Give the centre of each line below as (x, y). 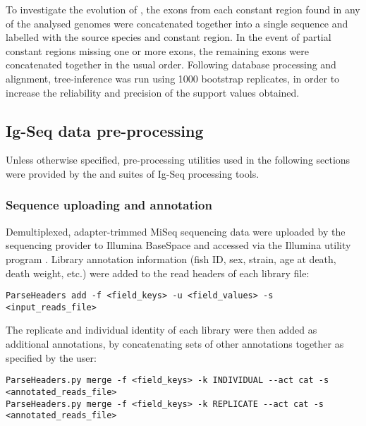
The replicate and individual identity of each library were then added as (161, 330)
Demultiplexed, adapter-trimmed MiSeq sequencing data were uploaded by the (176, 231)
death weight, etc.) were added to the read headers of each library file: (158, 273)
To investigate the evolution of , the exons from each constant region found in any (183, 9)
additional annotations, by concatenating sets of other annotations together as (175, 344)
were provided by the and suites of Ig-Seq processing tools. (133, 173)
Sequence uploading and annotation (109, 205)
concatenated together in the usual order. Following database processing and (171, 65)
